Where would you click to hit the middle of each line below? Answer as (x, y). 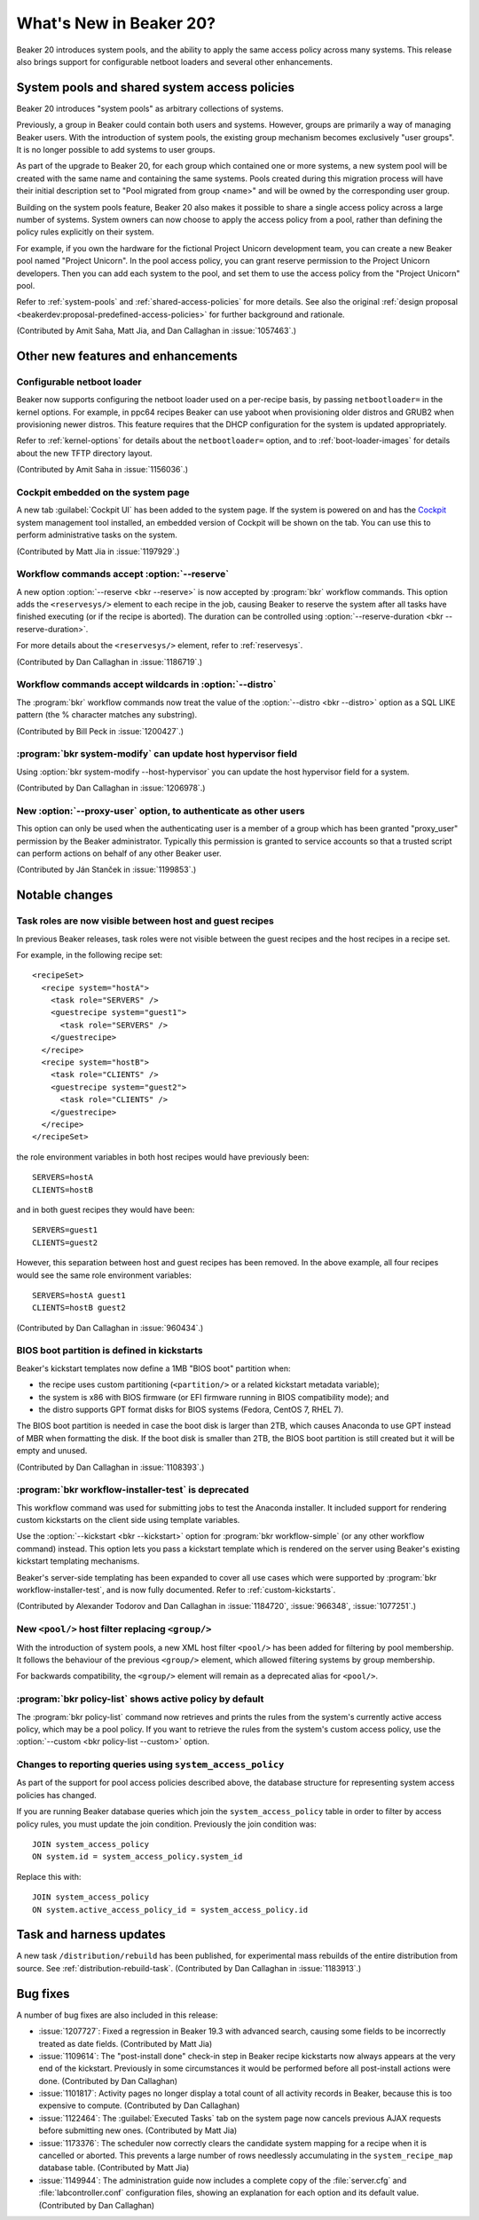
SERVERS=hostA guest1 (79, 1295)
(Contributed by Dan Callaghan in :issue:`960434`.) (110, 1328)
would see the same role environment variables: (104, 1275)
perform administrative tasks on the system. (97, 535)
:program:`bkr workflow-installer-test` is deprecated (133, 1490)
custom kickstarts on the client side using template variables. (128, 1520)
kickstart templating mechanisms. (78, 1561)
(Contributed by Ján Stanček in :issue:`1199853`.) (106, 869)
